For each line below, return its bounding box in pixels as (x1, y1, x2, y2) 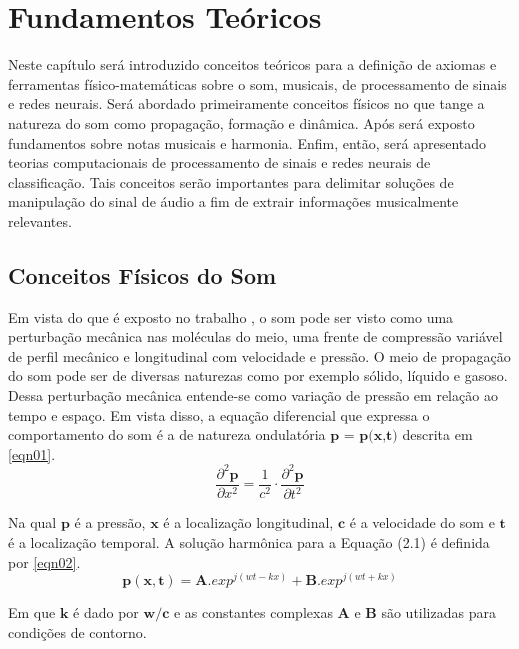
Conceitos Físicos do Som (8, 259, 277, 290)
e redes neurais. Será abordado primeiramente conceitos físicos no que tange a (8, 93, 485, 114)
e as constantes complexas (173, 602, 333, 623)
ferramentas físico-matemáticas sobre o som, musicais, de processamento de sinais (8, 73, 507, 94)
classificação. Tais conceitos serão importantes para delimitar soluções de (8, 171, 454, 192)
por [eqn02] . (8, 551, 81, 572)
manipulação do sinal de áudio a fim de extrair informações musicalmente (8, 191, 459, 212)
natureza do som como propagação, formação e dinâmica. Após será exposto (8, 112, 475, 133)
